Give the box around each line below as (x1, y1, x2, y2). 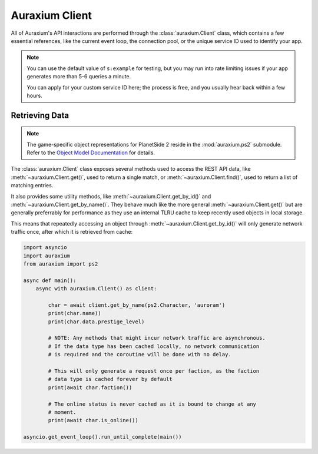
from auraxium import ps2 (23, 260, 98, 267)
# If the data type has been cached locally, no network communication (48, 343, 260, 350)
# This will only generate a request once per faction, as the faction (48, 368, 260, 375)
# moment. (48, 409, 77, 415)
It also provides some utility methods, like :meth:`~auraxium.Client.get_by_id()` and (11, 193, 211, 200)
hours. (26, 92, 42, 99)
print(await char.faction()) (48, 384, 132, 391)
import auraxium (23, 252, 71, 259)
